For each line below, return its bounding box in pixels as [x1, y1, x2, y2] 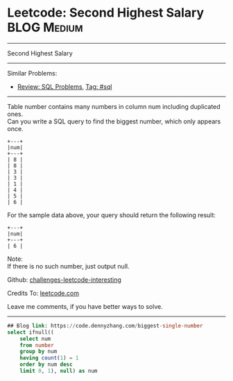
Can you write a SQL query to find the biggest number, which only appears [7, 117, 221, 126]
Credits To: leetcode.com [7, 289, 80, 297]
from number [19, 341, 54, 348]
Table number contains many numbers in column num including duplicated [7, 102, 221, 110]
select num [19, 335, 51, 342]
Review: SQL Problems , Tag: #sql [17, 82, 112, 91]
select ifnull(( [7, 328, 54, 336]
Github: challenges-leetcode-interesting [7, 276, 121, 284]
